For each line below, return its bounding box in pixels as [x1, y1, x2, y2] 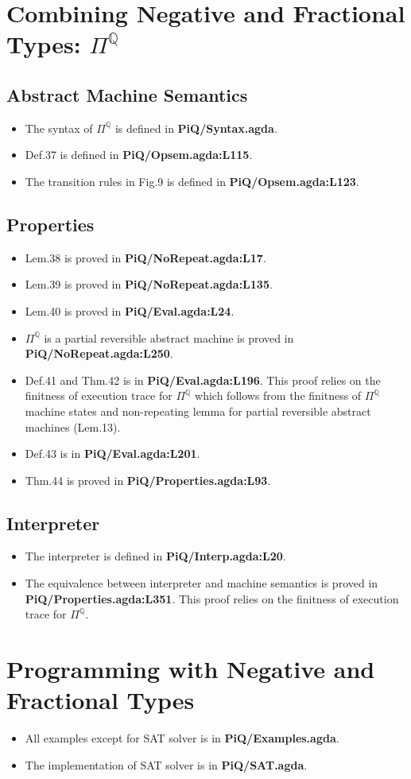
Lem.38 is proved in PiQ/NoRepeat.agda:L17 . [25, 249, 266, 265]
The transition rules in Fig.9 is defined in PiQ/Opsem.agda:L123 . [25, 172, 359, 189]
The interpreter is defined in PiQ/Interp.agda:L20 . [25, 548, 286, 564]
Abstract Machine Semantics [6, 82, 248, 107]
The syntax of [25, 119, 93, 136]
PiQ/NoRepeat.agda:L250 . [25, 345, 173, 362]
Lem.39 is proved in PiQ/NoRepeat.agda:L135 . [25, 276, 273, 293]
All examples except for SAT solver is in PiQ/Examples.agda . [25, 730, 339, 746]
